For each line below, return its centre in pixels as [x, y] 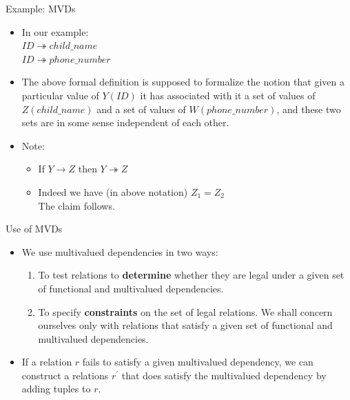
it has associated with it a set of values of [228, 95]
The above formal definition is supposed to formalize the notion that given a [183, 82]
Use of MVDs [34, 229]
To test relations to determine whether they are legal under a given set [191, 275]
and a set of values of [141, 109]
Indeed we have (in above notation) [113, 191]
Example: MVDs [41, 8]
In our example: [55, 31]
